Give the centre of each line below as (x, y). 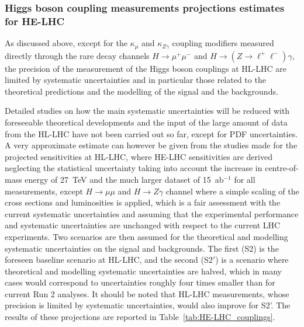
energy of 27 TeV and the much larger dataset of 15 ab (124, 179)
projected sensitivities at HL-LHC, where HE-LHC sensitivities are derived (139, 156)
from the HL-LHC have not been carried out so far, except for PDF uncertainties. (151, 133)
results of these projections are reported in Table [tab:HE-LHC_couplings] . (140, 317)
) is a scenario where (252, 260)
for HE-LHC (35, 21)
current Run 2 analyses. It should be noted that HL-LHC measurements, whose (147, 293)
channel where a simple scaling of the (232, 191)
